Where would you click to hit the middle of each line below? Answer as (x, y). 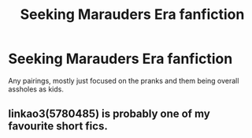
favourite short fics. (58, 127)
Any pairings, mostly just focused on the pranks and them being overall (124, 80)
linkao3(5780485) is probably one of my (109, 114)
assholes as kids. (36, 89)
